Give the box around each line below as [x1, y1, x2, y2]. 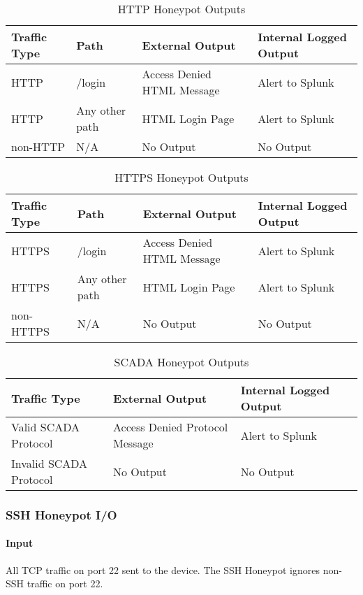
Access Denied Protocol [113, 419, 228, 435]
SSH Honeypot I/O [6, 506, 117, 523]
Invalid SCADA [11, 455, 88, 471]
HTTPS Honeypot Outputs [114, 169, 249, 185]
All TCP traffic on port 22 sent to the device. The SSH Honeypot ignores [6, 562, 320, 577]
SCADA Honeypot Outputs [114, 354, 249, 370]
